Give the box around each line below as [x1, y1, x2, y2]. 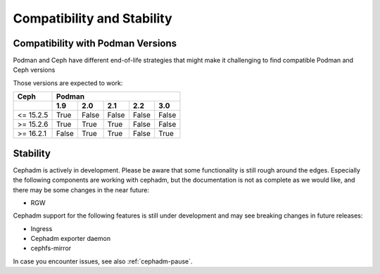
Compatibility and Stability [13, 11, 172, 26]
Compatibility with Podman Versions [13, 37, 177, 49]
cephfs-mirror [30, 244, 72, 253]
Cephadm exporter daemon [30, 235, 111, 243]
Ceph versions [13, 66, 56, 74]
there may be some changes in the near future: [13, 185, 149, 194]
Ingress [30, 224, 53, 232]
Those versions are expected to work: [13, 78, 123, 87]
